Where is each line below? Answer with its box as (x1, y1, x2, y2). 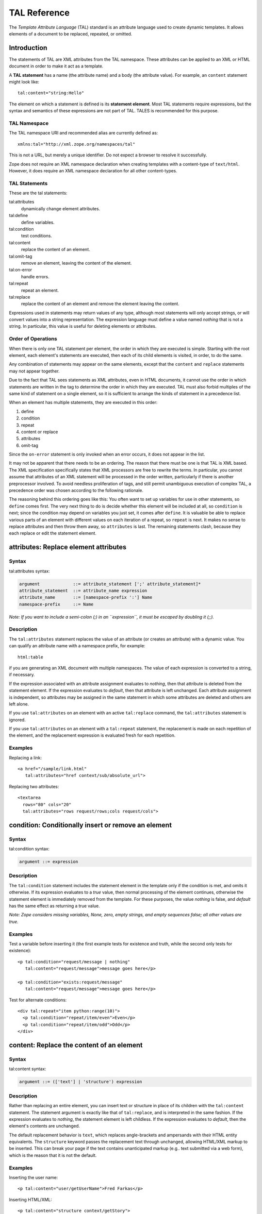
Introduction (9, 44, 48, 52)
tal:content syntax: (9, 1066, 46, 1072)
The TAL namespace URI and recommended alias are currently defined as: (9, 130, 158, 136)
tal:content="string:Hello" (17, 90, 84, 96)
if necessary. (9, 672, 35, 677)
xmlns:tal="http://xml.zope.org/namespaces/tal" (17, 141, 135, 147)
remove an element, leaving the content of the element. (21, 260, 132, 266)
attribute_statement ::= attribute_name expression (19, 588, 147, 593)
